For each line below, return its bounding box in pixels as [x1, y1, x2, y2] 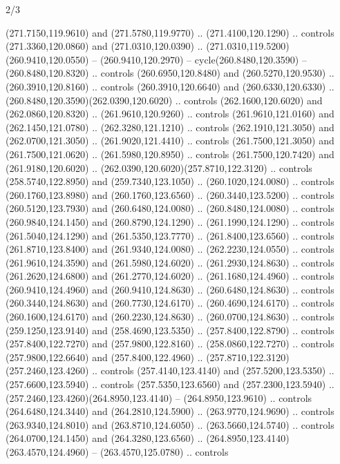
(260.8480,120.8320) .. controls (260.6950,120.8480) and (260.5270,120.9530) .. [6, 66, 334, 80]
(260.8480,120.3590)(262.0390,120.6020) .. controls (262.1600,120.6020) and [6, 93, 323, 107]
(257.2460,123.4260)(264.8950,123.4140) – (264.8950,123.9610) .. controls [6, 390, 312, 405]
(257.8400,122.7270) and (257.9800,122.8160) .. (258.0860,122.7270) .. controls [6, 336, 334, 351]
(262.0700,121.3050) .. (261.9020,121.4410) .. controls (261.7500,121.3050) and [6, 133, 334, 148]
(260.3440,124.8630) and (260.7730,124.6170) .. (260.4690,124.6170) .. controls [6, 296, 334, 310]
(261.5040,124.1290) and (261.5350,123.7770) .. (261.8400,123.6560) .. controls [6, 228, 334, 242]
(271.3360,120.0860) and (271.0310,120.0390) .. [6, 39, 203, 53]
